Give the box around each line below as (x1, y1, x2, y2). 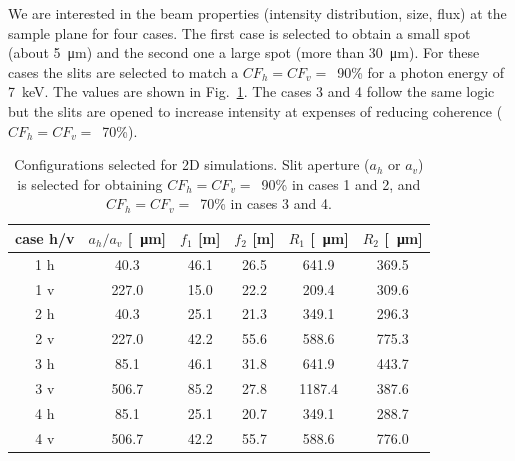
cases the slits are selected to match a (8, 61, 239, 82)
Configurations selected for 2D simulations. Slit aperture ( (14, 154, 370, 175)
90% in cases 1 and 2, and (261, 173, 421, 194)
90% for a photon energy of (337, 61, 505, 82)
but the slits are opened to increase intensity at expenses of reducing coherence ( (8, 100, 503, 121)
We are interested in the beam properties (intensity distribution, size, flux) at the (8, 3, 507, 23)
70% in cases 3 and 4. (200, 193, 332, 214)
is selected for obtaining (17, 173, 163, 194)
